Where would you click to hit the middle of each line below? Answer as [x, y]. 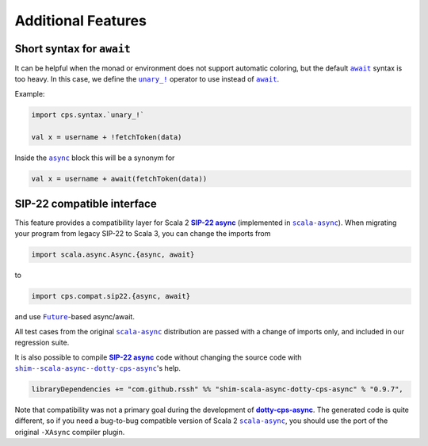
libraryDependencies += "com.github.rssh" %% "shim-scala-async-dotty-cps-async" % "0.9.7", [217, 389]
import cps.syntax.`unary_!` [88, 114]
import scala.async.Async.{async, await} [113, 255]
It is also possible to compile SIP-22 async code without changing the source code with [158, 357]
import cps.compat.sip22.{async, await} [111, 296]
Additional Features [80, 21]
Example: [30, 93]
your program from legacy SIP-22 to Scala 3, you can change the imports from [143, 234]
